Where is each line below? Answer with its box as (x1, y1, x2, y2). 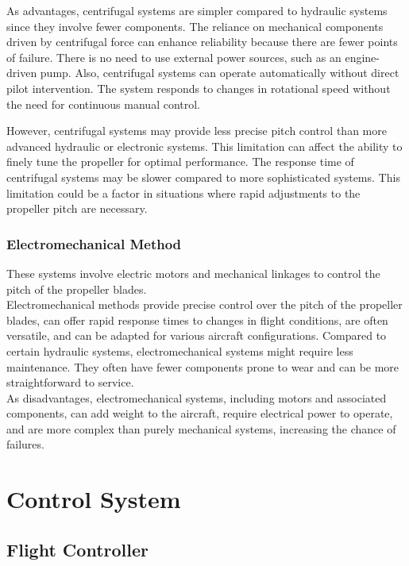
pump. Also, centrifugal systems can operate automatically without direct (40, 64, 399, 81)
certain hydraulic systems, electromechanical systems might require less (6, 342, 353, 359)
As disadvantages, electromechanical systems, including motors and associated (6, 389, 387, 406)
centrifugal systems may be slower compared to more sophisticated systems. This (6, 168, 400, 185)
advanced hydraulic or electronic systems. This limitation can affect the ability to (6, 137, 403, 154)
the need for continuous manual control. (6, 95, 201, 112)
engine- (345, 48, 380, 65)
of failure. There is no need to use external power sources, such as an (6, 48, 341, 65)
